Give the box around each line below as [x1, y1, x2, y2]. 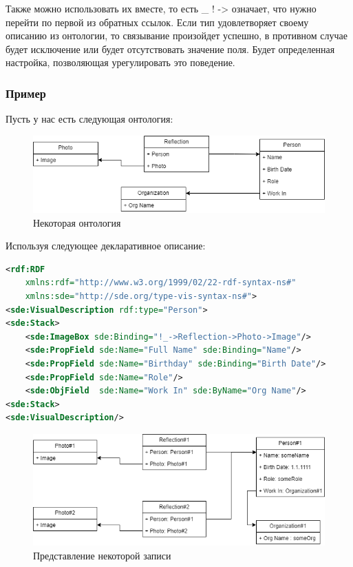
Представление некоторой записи [33, 548, 171, 562]
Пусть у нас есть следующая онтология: [6, 112, 173, 126]
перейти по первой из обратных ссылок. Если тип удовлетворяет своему [6, 14, 309, 29]
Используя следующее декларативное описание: [6, 238, 206, 253]
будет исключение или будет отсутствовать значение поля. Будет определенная [6, 41, 335, 56]
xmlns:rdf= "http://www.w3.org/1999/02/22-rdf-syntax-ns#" [25, 278, 297, 288]
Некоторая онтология [33, 215, 121, 229]
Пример [6, 84, 46, 101]
